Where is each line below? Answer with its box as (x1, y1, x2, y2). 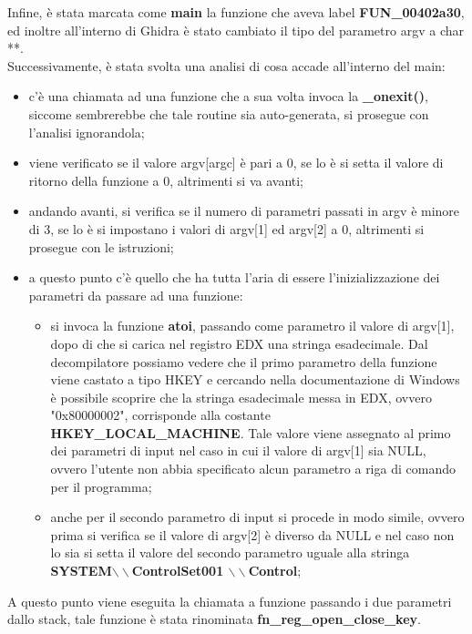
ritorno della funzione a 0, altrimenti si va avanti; (28, 170, 304, 189)
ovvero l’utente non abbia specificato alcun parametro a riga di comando (50, 459, 456, 478)
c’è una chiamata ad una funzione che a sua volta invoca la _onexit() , (28, 87, 428, 106)
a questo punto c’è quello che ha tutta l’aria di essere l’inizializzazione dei (28, 268, 440, 287)
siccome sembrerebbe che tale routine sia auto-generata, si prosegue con (28, 104, 429, 123)
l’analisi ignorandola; (28, 122, 145, 141)
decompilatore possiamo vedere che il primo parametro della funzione (50, 352, 437, 371)
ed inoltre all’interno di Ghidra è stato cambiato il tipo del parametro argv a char (7, 20, 464, 39)
